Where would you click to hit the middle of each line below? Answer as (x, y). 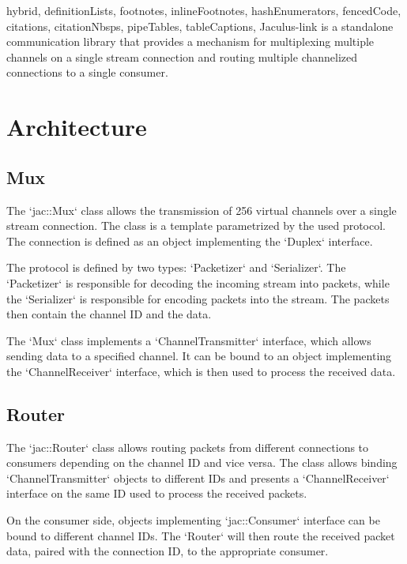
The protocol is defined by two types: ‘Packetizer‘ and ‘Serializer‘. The (176, 267)
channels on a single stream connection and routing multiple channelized (182, 56)
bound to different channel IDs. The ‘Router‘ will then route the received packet (201, 535)
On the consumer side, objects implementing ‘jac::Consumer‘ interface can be (193, 520)
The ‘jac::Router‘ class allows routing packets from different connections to (188, 447)
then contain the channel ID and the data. (109, 314)
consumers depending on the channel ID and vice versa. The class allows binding (202, 462)
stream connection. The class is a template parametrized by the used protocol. (196, 226)
